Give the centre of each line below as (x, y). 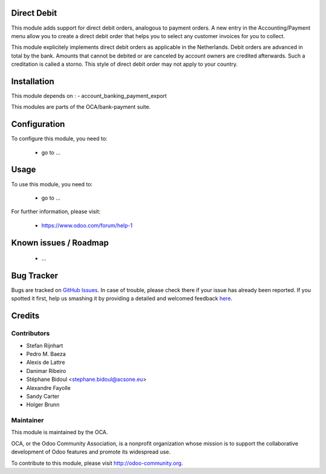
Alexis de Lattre (46, 362)
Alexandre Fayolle (48, 388)
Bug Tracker (35, 275)
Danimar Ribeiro (46, 371)
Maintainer (27, 420)
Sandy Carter (43, 396)
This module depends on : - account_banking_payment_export (89, 96)
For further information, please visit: (56, 212)
